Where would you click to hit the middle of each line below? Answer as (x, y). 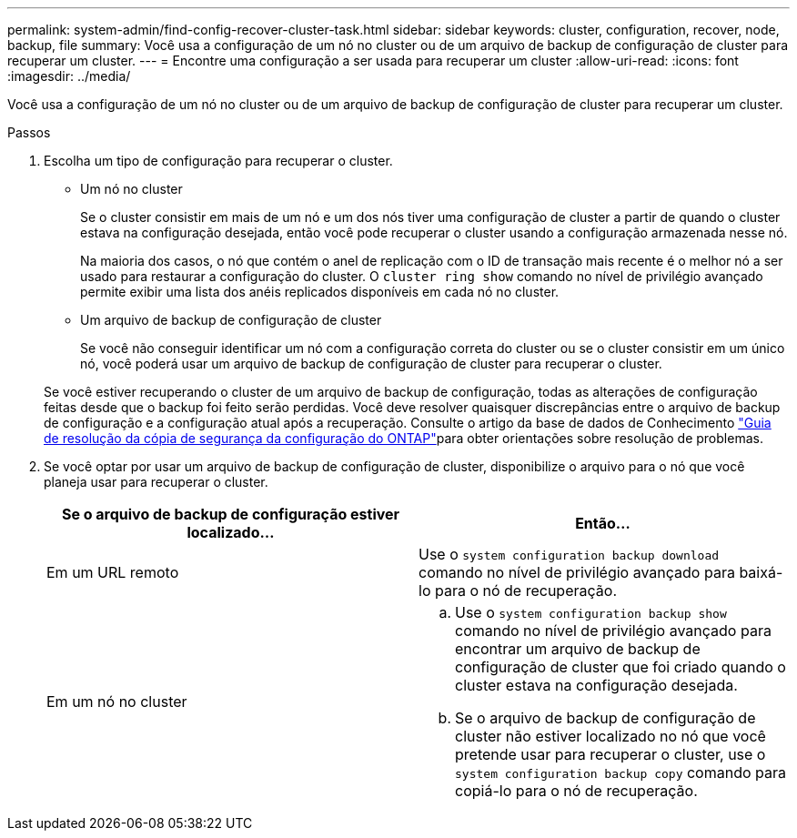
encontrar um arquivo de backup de (578, 649)
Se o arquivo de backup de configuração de (605, 718)
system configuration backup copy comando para (620, 772)
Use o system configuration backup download (569, 554)
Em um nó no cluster (117, 702)
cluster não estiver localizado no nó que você (610, 736)
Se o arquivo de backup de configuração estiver (231, 514)
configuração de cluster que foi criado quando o (620, 667)
